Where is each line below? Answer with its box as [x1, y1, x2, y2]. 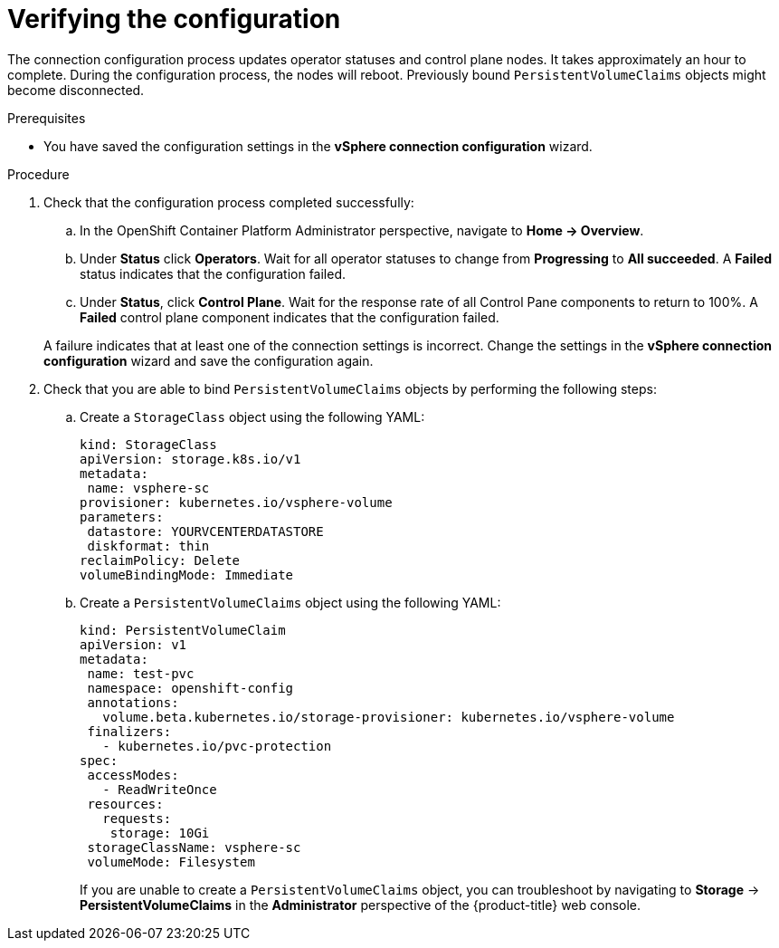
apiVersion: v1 [80, 637, 187, 652]
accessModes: [87, 767, 179, 782]
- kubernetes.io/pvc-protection [102, 738, 332, 753]
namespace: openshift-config [87, 680, 294, 695]
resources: [87, 796, 164, 811]
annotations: [87, 694, 179, 710]
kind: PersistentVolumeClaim [80, 622, 286, 637]
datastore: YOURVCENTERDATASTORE [87, 523, 324, 539]
